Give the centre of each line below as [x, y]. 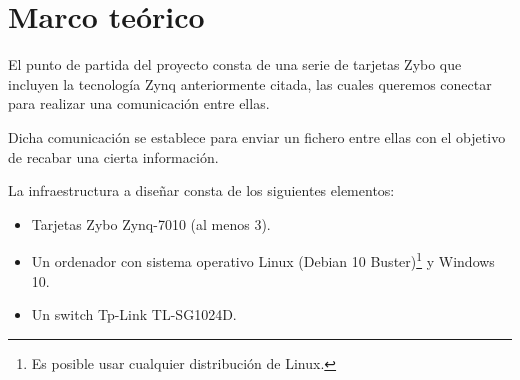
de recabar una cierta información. [113, 156]
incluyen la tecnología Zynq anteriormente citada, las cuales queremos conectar [250, 83]
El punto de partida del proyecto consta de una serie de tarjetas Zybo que [235, 64]
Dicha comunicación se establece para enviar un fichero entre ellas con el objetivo [257, 136]
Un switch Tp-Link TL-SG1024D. [134, 314]
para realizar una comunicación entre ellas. [139, 103]
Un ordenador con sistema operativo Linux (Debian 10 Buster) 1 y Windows [263, 259]
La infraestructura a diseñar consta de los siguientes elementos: [201, 190]
